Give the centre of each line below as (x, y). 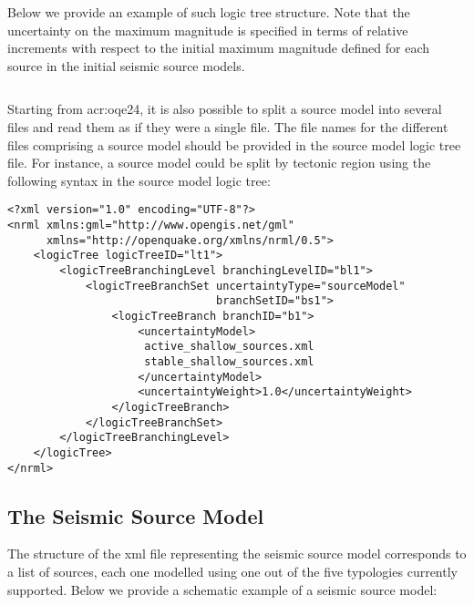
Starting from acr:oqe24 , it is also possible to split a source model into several (225, 109)
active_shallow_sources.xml (229, 347)
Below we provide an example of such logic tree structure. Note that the (209, 12)
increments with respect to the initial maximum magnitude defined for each (219, 48)
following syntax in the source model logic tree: (139, 180)
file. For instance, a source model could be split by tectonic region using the (219, 163)
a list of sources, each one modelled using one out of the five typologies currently (232, 571)
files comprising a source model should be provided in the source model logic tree (234, 144)
